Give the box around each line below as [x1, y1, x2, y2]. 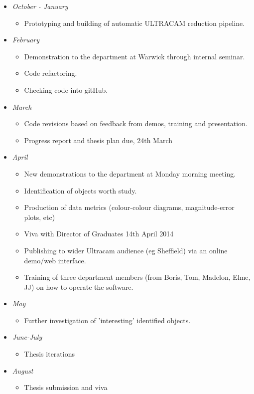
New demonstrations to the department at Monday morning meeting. [24, 168, 236, 179]
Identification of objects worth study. [24, 185, 137, 196]
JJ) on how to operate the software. [24, 281, 133, 292]
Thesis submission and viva [24, 382, 108, 393]
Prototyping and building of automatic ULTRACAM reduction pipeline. [24, 17, 245, 28]
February [12, 34, 40, 45]
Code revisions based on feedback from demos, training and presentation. [24, 118, 248, 129]
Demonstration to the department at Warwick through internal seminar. [24, 51, 245, 61]
